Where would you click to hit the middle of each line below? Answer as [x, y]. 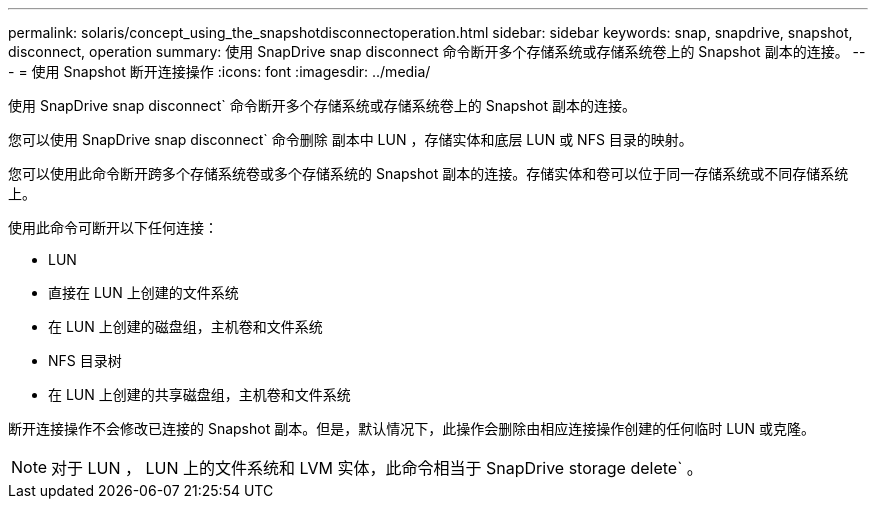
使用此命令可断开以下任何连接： [113, 227]
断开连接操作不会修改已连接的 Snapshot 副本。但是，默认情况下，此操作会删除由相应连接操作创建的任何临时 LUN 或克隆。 [411, 428]
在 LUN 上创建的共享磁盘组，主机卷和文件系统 [199, 394]
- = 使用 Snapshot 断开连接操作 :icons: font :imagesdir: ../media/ [219, 71]
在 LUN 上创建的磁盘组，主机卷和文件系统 [185, 326]
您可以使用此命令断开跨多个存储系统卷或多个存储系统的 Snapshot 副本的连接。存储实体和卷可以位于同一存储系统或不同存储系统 [428, 173]
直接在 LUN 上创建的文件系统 [143, 292]
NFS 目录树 [85, 360]
